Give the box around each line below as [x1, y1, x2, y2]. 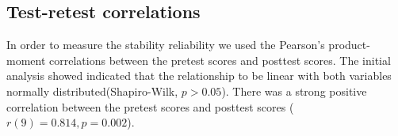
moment [6, 51, 46, 68]
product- [328, 36, 370, 53]
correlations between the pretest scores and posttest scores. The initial [49, 51, 391, 68]
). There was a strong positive [221, 82, 367, 99]
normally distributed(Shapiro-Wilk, [6, 82, 178, 99]
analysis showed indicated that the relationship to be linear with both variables [6, 67, 392, 84]
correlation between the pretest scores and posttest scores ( [6, 98, 294, 115]
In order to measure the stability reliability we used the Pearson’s [6, 36, 325, 53]
